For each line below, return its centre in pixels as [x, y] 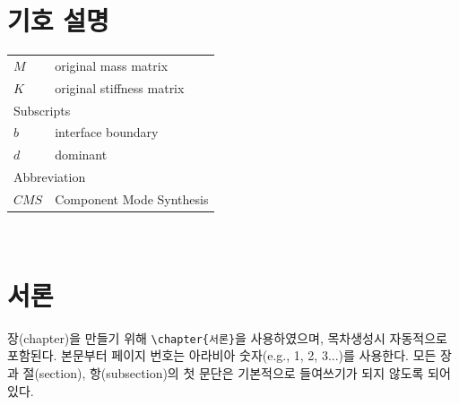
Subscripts [42, 110]
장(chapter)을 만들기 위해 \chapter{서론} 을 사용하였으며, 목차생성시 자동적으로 [227, 337]
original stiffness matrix [120, 87]
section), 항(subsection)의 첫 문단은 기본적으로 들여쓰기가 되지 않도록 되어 [245, 373]
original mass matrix [112, 65]
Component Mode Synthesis [132, 198]
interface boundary [107, 132]
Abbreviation [50, 177]
